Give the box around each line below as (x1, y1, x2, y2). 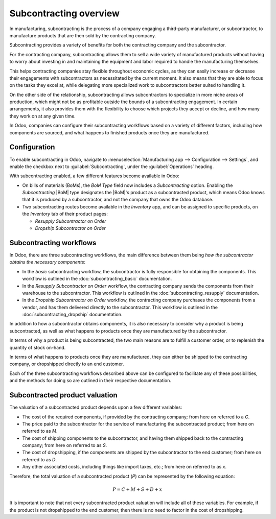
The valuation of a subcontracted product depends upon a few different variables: (9, 404, 182, 411)
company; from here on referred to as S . (22, 442, 107, 449)
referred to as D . (22, 456, 57, 462)
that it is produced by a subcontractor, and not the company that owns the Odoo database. (22, 197, 214, 203)
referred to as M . (22, 428, 58, 434)
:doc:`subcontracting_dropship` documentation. (22, 312, 123, 318)
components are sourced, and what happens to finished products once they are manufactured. (9, 129, 210, 135)
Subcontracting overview (9, 8, 120, 19)
